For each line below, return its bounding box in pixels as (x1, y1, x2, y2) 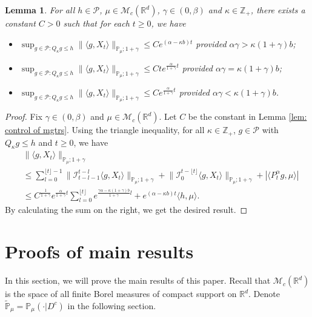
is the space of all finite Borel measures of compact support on (5, 287, 237, 300)
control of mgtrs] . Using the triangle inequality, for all (5, 123, 205, 136)
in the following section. (67, 299, 156, 312)
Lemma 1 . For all (5, 4, 75, 16)
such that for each (63, 17, 130, 29)
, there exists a (250, 4, 305, 16)
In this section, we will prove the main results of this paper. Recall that (5, 274, 271, 287)
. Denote (248, 287, 280, 300)
